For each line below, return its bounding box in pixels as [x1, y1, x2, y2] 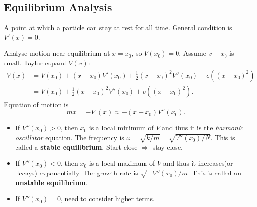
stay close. [152, 142, 183, 152]
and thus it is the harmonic [161, 123, 243, 133]
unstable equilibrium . [15, 177, 88, 187]
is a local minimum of [89, 123, 154, 133]
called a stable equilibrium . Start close [15, 142, 138, 152]
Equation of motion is [4, 99, 69, 109]
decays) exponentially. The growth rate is [15, 167, 138, 177]
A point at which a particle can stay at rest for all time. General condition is [4, 22, 232, 32]
